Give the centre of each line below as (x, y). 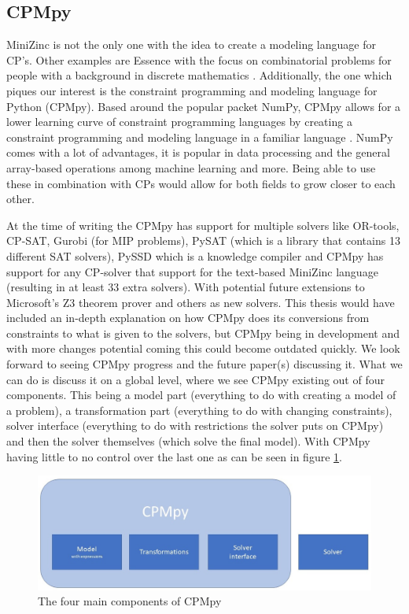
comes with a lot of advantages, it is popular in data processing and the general (198, 152)
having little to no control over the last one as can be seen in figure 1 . (174, 456)
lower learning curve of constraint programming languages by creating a (179, 122)
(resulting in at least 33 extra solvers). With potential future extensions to (186, 287)
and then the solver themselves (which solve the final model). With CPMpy (188, 441)
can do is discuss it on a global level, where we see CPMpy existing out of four (195, 379)
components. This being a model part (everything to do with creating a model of (201, 395)
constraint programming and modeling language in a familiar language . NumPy (200, 137)
